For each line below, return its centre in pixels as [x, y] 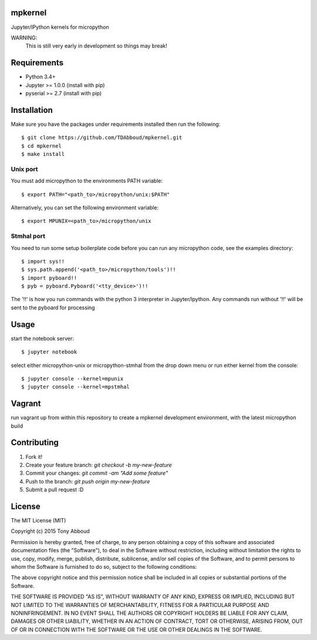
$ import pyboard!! [49, 278]
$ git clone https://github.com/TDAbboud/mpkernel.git [102, 138]
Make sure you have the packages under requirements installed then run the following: [116, 124]
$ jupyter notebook [49, 352]
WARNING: [24, 38]
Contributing [35, 443]
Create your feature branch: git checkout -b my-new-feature [99, 465]
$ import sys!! [43, 261]
